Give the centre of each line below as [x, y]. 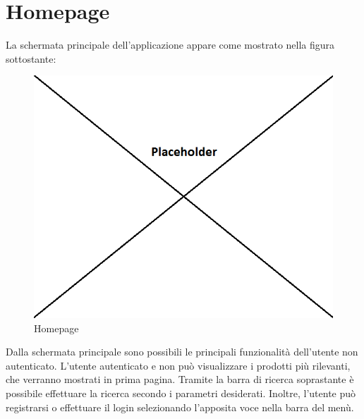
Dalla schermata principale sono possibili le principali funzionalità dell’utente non [182, 352]
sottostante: [31, 58]
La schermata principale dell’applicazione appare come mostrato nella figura [170, 45]
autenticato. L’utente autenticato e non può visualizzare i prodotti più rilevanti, [178, 365]
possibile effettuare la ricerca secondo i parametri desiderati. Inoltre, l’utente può [181, 393]
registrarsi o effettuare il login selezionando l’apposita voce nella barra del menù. [180, 407]
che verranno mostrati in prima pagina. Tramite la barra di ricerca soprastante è [180, 379]
